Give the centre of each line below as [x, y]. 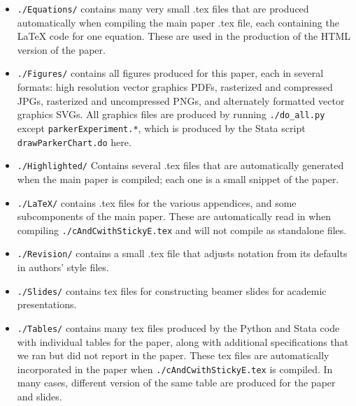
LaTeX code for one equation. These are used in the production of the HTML [184, 36]
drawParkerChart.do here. [74, 142]
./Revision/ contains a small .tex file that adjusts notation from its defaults [182, 253]
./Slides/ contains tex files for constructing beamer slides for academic [172, 290]
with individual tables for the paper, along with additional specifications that [183, 341]
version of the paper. [61, 49]
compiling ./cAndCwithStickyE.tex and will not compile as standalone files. [182, 230]
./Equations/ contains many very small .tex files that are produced [163, 8]
